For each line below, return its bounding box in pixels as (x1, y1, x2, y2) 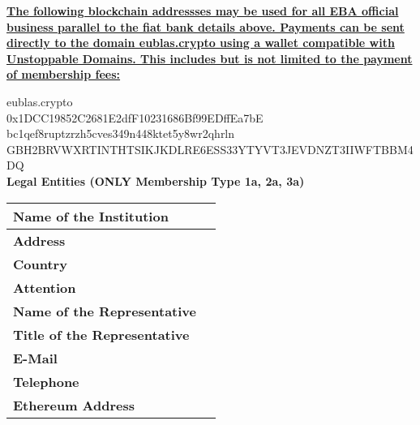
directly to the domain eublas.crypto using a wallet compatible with (6, 34, 395, 51)
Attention (13, 277, 76, 297)
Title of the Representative (13, 324, 190, 344)
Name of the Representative (13, 301, 196, 320)
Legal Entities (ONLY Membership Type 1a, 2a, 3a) (6, 172, 305, 189)
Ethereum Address (13, 395, 135, 414)
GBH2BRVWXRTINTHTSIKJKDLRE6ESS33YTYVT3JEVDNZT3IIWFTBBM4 (6, 140, 414, 157)
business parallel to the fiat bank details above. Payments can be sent (6, 18, 405, 35)
